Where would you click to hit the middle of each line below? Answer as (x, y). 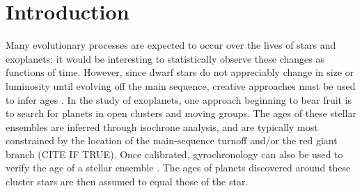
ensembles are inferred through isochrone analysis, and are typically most (162, 126)
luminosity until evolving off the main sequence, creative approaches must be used (181, 85)
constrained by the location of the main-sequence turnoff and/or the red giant (172, 140)
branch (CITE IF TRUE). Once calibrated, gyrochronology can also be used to (174, 154)
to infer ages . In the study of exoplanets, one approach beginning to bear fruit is (179, 99)
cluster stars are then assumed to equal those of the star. (127, 182)
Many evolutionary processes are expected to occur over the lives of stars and (171, 45)
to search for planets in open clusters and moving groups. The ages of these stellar (181, 113)
